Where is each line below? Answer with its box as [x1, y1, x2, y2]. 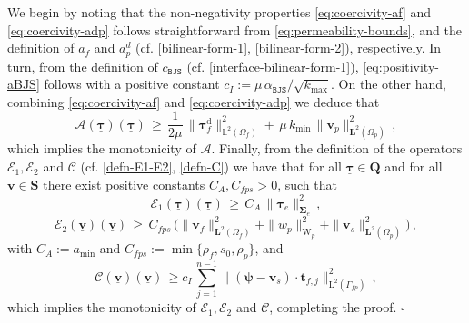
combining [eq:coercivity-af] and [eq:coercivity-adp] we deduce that [7, 92, 380, 111]
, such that [277, 174, 337, 193]
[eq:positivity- [363, 56, 439, 75]
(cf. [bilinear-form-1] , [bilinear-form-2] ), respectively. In [135, 38, 442, 57]
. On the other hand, [331, 74, 446, 93]
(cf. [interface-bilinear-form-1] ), [186, 56, 359, 75]
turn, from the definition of [7, 56, 158, 75]
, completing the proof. [269, 298, 397, 317]
